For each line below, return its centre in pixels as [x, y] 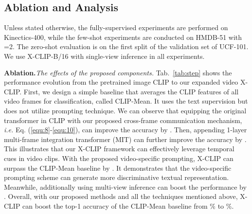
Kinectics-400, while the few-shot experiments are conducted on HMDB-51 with [123, 37]
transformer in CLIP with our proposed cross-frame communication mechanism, [123, 120]
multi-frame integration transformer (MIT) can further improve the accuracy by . [125, 139]
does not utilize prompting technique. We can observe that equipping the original [125, 110]
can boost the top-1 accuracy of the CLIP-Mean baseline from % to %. [128, 205]
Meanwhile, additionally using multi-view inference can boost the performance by [125, 187]
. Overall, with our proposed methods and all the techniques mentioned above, [121, 196]
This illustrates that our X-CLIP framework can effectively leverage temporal [119, 149]
